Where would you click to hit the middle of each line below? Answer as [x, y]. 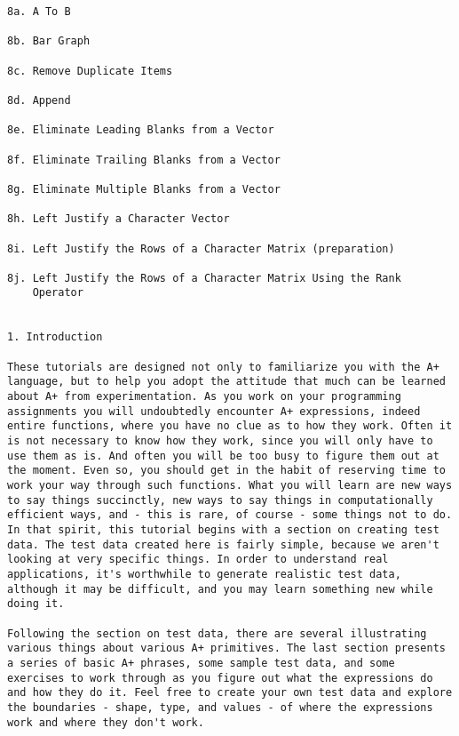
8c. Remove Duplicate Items [90, 71]
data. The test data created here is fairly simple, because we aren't [223, 544]
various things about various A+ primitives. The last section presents [226, 648]
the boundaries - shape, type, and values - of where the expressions [220, 707]
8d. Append [39, 100]
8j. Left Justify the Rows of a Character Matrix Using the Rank [204, 278]
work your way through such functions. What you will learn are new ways [230, 485]
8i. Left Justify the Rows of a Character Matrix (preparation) [201, 248]
